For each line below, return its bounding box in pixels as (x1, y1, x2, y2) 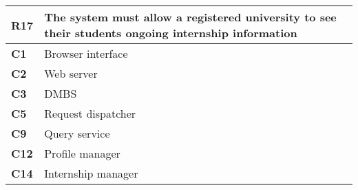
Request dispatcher (44, 105, 136, 121)
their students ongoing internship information (44, 25, 297, 41)
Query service (44, 125, 110, 141)
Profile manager (44, 145, 120, 161)
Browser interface (44, 45, 128, 61)
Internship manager (44, 165, 138, 181)
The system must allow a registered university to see (44, 9, 337, 25)
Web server (44, 65, 98, 81)
